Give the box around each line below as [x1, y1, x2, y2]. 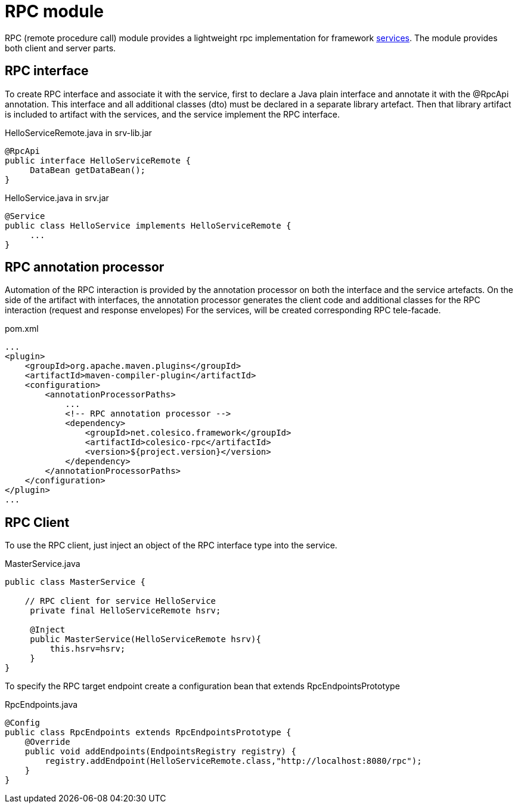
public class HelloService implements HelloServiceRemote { [5, 220, 291, 230]
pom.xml [5, 323, 39, 334]
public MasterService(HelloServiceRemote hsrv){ [30, 634, 261, 644]
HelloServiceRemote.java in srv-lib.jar [5, 127, 152, 138]
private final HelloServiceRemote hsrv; [30, 606, 221, 616]
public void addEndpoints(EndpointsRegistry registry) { [24, 747, 296, 757]
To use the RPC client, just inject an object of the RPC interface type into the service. [5, 540, 337, 551]
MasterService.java [5, 559, 80, 569]
